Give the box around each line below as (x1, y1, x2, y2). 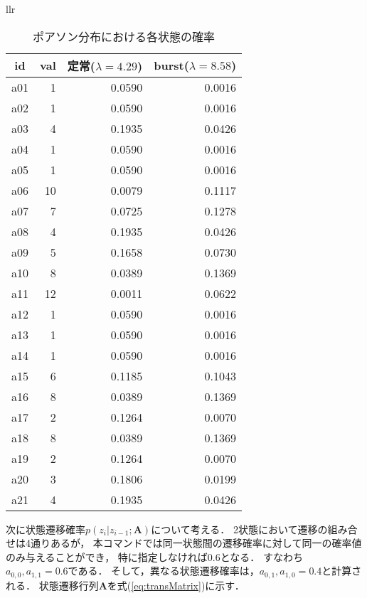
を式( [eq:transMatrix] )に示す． (107, 577, 245, 592)
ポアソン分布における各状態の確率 (33, 28, 216, 45)
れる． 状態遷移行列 (6, 577, 99, 592)
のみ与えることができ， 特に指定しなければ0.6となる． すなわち (6, 549, 303, 564)
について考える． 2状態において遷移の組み (151, 521, 348, 536)
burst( (154, 57, 189, 74)
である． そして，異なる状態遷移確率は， (68, 563, 260, 578)
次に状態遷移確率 (6, 521, 85, 536)
